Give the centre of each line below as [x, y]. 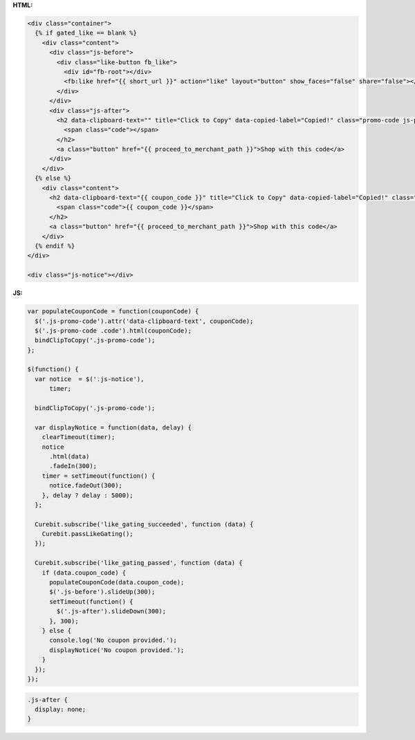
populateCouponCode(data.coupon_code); [117, 582]
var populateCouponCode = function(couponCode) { [113, 312]
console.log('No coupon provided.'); [113, 640]
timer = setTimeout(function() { [99, 476]
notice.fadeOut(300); [86, 485]
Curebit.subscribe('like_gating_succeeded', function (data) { [144, 524]
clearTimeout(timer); [79, 437]
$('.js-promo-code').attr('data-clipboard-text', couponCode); [144, 321]
